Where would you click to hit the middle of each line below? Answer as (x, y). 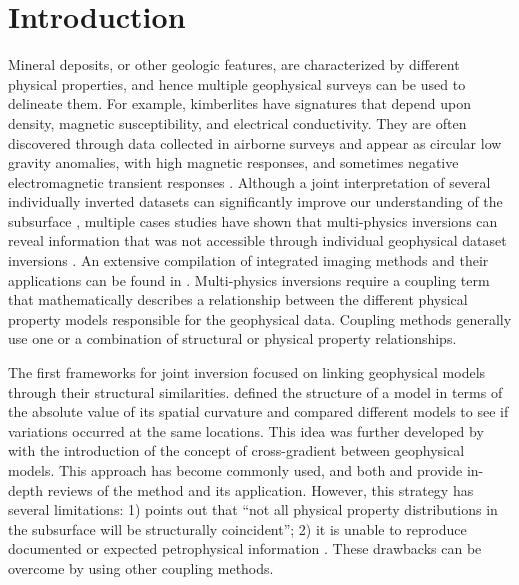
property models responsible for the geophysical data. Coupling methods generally (260, 318)
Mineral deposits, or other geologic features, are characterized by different (234, 64)
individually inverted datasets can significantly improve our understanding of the (255, 201)
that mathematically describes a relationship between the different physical (238, 299)
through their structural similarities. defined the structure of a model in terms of (255, 391)
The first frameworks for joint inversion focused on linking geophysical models (247, 372)
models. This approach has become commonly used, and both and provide (235, 470)
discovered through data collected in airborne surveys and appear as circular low (255, 142)
